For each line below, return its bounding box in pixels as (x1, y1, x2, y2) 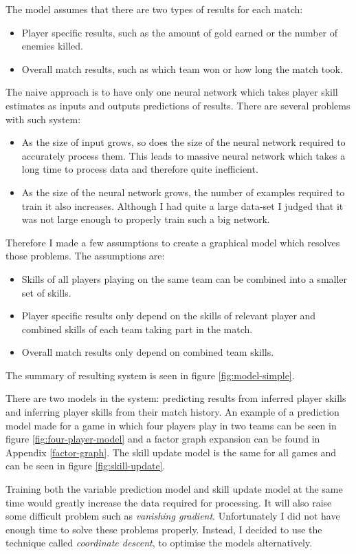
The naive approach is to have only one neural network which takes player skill (5, 85, 338, 99)
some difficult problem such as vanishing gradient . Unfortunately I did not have (5, 509, 340, 523)
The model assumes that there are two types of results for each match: (5, 2, 303, 16)
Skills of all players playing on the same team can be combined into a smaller (21, 271, 348, 286)
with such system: (5, 111, 81, 126)
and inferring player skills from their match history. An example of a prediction (5, 405, 340, 419)
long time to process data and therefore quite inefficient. (21, 162, 258, 176)
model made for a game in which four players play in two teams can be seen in (5, 418, 337, 432)
